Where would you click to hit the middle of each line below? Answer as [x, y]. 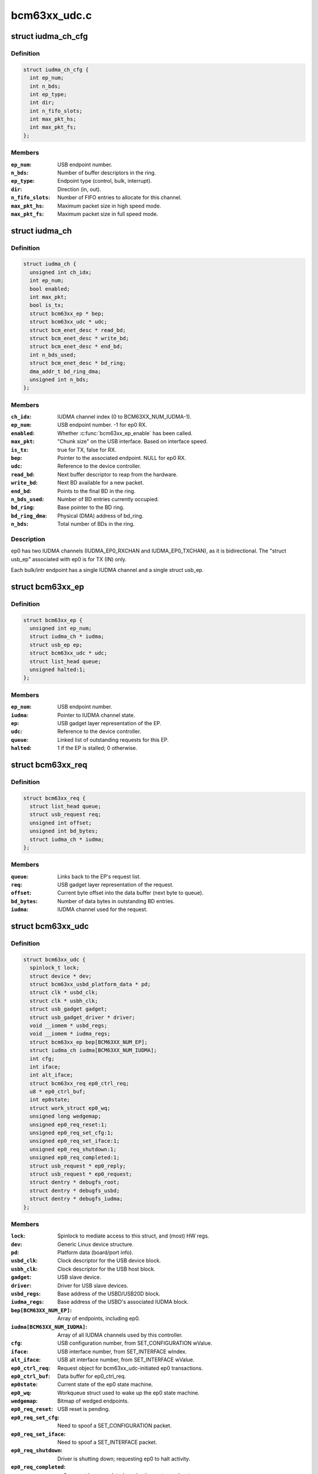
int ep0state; [50, 1100]
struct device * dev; [61, 976]
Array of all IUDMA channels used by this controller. [120, 1335]
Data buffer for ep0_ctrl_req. [92, 1376]
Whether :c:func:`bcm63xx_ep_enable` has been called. [125, 433]
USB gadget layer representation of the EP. [110, 723]
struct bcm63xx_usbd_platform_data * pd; [90, 984]
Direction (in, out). [79, 189]
